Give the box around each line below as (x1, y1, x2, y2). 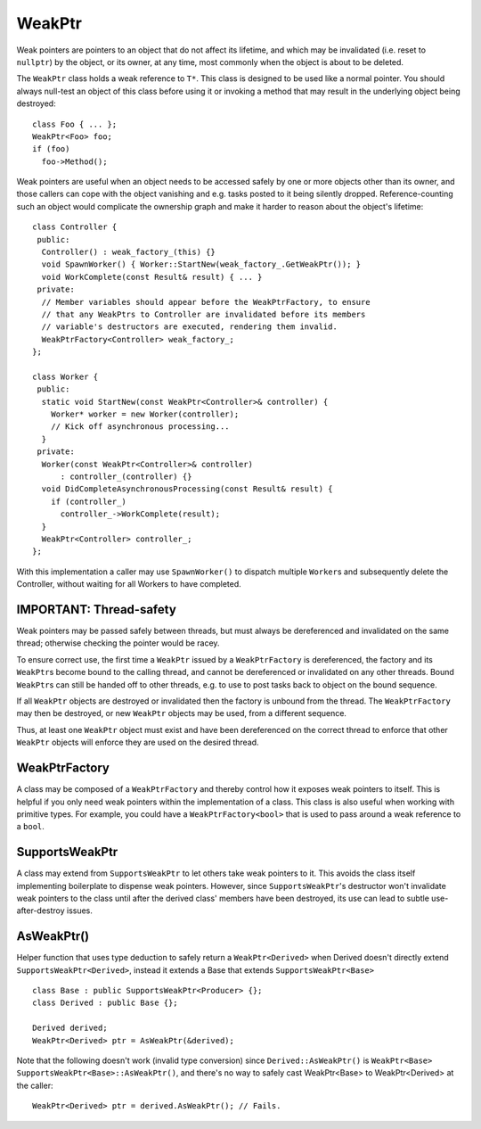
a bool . (16, 821, 45, 832)
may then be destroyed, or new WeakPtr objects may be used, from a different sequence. (16, 708, 347, 719)
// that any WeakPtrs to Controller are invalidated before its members (41, 309, 366, 319)
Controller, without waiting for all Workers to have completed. (16, 579, 242, 589)
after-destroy (16, 905, 66, 916)
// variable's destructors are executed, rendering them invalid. (41, 322, 338, 332)
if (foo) (32, 144, 70, 154)
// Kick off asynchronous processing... (50, 422, 231, 432)
